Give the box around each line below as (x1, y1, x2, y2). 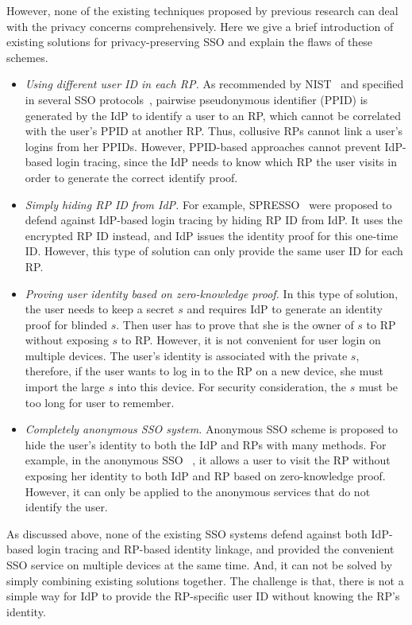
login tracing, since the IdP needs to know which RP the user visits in (56, 153, 397, 170)
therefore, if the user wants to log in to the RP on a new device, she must (25, 363, 383, 379)
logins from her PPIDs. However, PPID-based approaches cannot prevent (25, 138, 381, 154)
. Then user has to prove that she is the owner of (116, 316, 354, 332)
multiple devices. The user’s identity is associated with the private (25, 347, 348, 363)
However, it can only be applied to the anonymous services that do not (25, 483, 371, 499)
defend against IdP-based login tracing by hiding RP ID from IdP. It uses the (25, 212, 402, 228)
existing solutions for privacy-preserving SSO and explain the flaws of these (6, 33, 373, 50)
